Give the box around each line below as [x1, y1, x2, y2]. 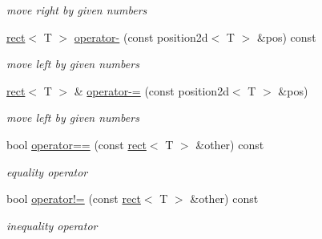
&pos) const [256, 28, 316, 45]
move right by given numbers [6, 2, 147, 18]
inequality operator [6, 217, 98, 233]
